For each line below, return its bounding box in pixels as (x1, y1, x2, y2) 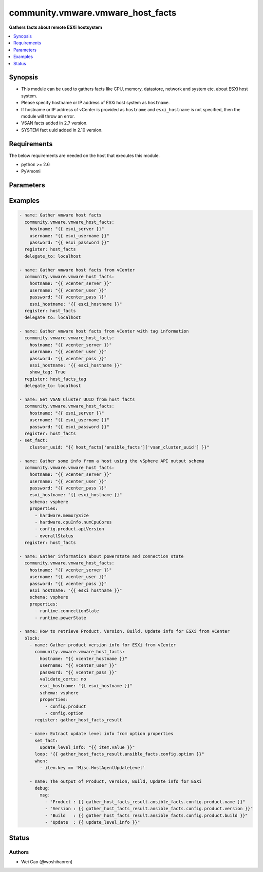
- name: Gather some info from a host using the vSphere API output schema (19, 458, 205, 464)
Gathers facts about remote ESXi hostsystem (9, 24, 102, 30)
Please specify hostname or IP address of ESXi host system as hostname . (21, 100, 170, 106)
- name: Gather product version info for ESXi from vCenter (29, 642, 176, 648)
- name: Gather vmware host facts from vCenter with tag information (19, 329, 189, 334)
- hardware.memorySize (35, 512, 89, 518)
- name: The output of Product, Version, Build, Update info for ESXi (29, 778, 202, 784)
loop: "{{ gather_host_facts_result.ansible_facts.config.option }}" (35, 751, 205, 757)
